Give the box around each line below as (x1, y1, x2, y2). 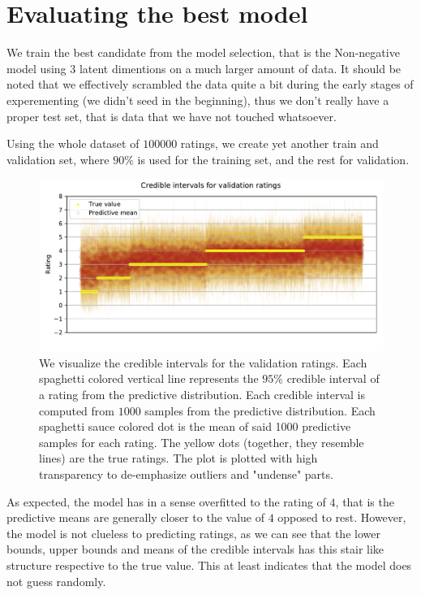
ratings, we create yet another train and (180, 135, 379, 152)
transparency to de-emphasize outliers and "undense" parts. (39, 466, 333, 483)
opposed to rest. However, (277, 509, 406, 526)
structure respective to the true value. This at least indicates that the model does (6, 557, 412, 573)
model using (6, 59, 67, 76)
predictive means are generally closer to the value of (6, 509, 264, 526)
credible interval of (286, 370, 380, 387)
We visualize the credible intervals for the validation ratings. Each (39, 354, 367, 371)
